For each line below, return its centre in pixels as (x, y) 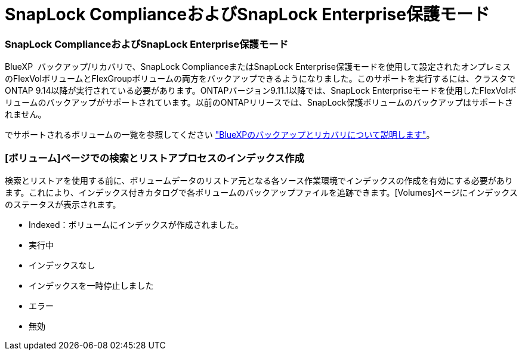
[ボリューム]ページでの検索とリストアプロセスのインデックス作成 (155, 158)
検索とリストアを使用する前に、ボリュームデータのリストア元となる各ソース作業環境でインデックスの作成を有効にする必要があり (259, 180)
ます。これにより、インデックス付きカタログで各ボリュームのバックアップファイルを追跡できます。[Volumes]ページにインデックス (261, 192)
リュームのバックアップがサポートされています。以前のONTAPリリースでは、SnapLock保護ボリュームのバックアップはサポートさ (259, 103)
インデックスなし (62, 265)
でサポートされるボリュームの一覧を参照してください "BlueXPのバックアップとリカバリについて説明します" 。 (220, 135)
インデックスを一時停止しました (91, 285)
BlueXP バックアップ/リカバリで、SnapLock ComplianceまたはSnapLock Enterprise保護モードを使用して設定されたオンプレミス (258, 67)
